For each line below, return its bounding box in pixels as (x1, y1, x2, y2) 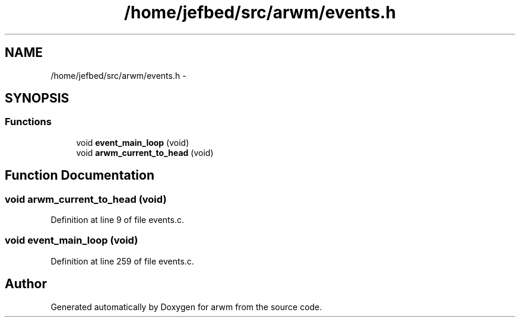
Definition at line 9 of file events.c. (50, 215, 185, 225)
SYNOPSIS (5, 91, 69, 106)
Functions (5, 116, 52, 128)
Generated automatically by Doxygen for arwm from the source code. (50, 301, 322, 312)
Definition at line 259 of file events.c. (50, 256, 194, 266)
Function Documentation (5, 168, 154, 183)
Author (5, 276, 47, 292)
